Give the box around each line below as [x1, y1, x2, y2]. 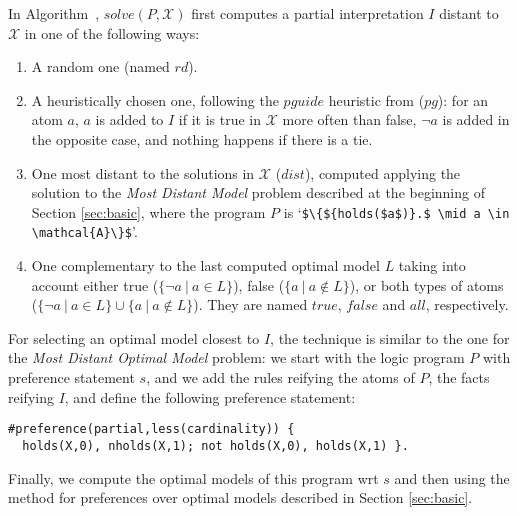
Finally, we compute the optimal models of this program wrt [8, 467, 379, 488]
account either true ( [31, 274, 159, 295]
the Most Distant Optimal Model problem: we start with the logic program [8, 347, 465, 368]
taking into [398, 255, 466, 276]
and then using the [394, 467, 510, 488]
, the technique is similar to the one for [270, 327, 510, 348]
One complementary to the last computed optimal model [31, 255, 380, 276]
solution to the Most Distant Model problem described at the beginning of [31, 182, 485, 203]
